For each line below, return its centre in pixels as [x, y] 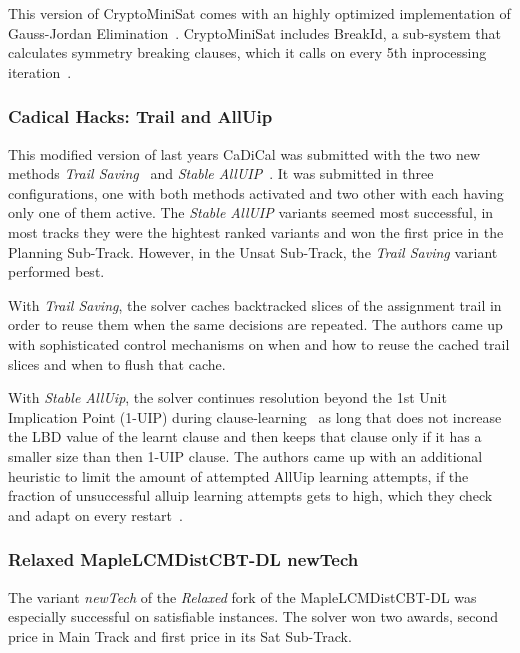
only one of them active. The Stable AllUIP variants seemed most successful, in [251, 212]
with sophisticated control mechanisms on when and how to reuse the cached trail [259, 343]
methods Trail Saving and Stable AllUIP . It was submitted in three [221, 173]
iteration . [40, 71]
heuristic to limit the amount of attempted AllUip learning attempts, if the [238, 475]
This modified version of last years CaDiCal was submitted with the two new [244, 153]
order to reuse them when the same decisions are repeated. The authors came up [255, 324]
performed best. [56, 271]
